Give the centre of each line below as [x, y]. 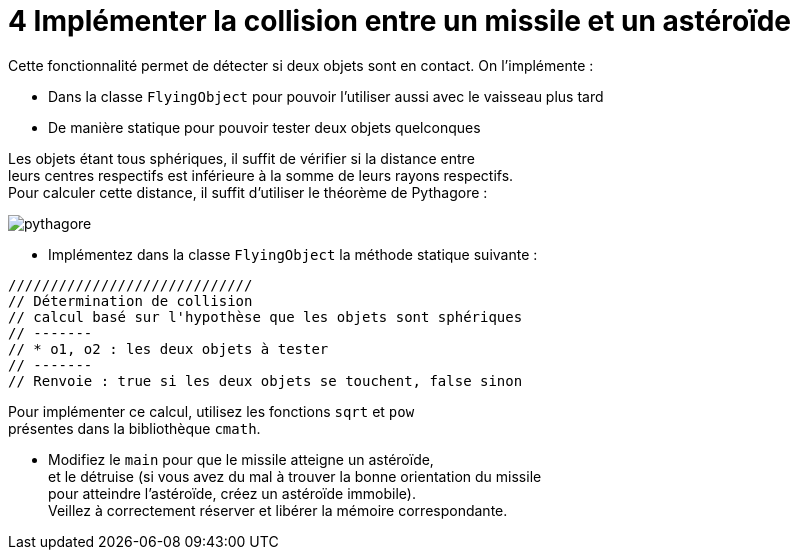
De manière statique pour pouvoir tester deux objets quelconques [264, 127]
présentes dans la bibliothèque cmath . [134, 428]
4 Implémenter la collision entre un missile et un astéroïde [399, 21]
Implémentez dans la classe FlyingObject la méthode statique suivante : [293, 254]
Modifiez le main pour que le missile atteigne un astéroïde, [241, 459]
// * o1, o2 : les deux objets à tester [168, 348]
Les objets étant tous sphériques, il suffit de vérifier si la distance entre [241, 158]
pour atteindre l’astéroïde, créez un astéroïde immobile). [232, 493]
